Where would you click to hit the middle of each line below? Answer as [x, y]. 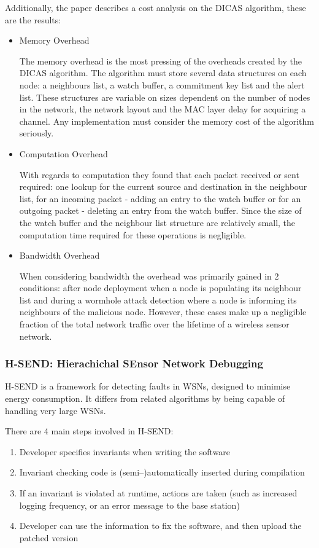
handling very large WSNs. [56, 410]
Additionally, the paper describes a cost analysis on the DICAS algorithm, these [156, 7]
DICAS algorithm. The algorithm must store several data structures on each [163, 73]
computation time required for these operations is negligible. [133, 234]
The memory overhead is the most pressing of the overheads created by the [160, 61]
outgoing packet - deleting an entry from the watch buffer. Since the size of [160, 210]
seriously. [37, 133]
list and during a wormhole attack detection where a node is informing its [158, 299]
